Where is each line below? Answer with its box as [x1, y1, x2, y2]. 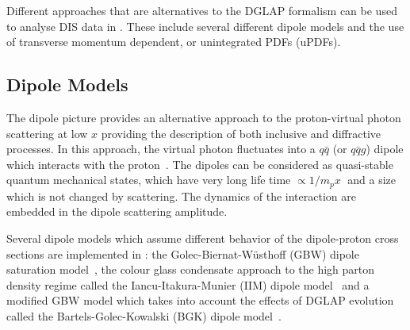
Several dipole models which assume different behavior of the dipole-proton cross [6, 230, 399, 246]
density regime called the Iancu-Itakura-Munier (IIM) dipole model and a [6, 276, 370, 293]
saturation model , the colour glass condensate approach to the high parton [6, 261, 375, 278]
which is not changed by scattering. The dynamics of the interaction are [6, 187, 356, 204]
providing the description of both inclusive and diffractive [101, 125, 381, 141]
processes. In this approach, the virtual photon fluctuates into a [6, 140, 316, 157]
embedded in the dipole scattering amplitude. [6, 203, 228, 220]
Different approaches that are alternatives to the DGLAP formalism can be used [6, 2, 397, 18]
